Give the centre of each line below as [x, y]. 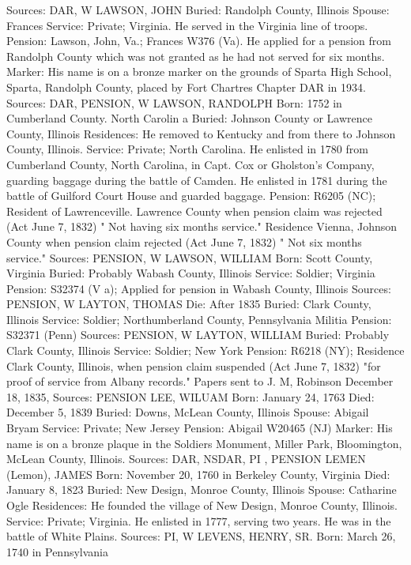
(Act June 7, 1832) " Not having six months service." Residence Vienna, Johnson [202, 226]
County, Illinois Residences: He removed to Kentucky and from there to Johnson [201, 133]
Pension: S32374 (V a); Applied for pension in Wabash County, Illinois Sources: [199, 288]
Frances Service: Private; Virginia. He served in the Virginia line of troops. [187, 25]
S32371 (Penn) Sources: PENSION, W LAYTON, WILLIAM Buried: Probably [198, 335]
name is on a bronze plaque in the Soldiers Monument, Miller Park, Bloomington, [204, 443]
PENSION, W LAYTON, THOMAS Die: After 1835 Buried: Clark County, [189, 304]
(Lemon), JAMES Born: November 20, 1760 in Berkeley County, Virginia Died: [198, 474]
